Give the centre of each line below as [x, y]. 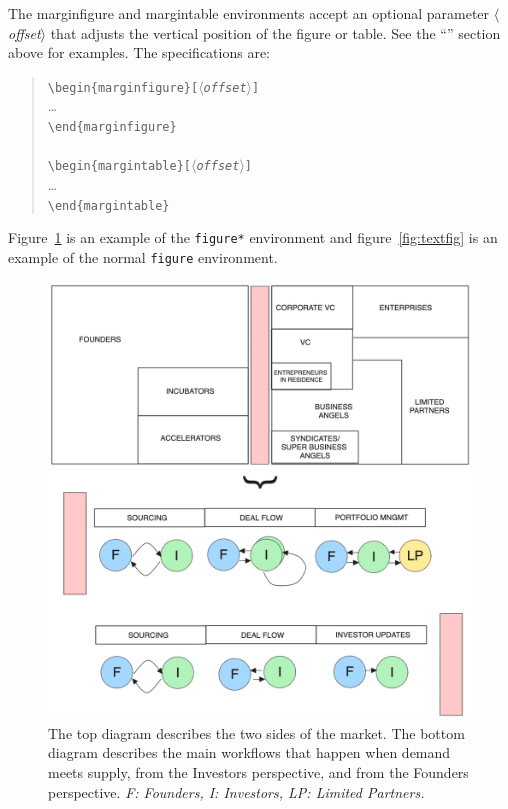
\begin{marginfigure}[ [123, 87]
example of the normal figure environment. [143, 256]
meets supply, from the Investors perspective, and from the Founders [258, 771]
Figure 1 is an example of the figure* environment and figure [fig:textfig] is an [253, 237]
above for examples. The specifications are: [139, 52]
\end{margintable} [108, 205]
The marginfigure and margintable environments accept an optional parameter [249, 13]
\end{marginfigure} [112, 127]
